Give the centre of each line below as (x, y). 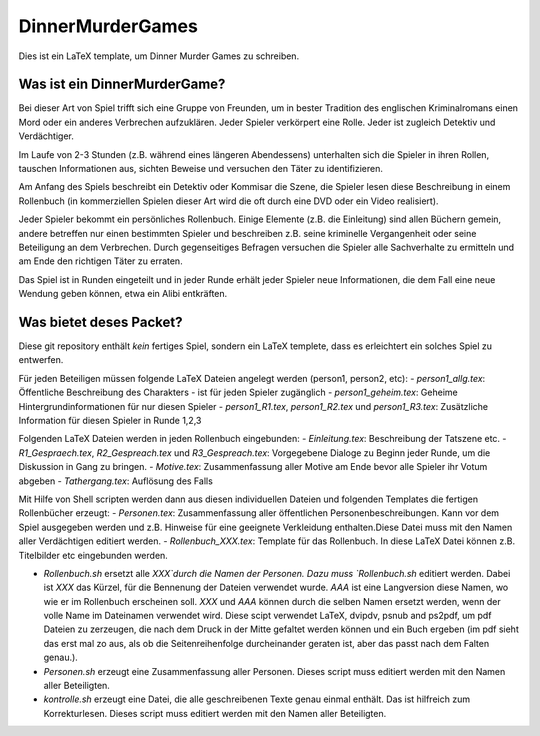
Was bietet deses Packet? (100, 321)
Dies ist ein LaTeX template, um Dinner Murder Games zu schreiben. (159, 56)
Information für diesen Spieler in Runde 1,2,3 (110, 420)
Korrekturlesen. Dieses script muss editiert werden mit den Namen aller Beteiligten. (215, 713)
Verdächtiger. (46, 136)
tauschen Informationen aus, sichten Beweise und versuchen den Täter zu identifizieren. (201, 169)
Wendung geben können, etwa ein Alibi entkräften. (123, 294)
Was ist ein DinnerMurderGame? (122, 84)
